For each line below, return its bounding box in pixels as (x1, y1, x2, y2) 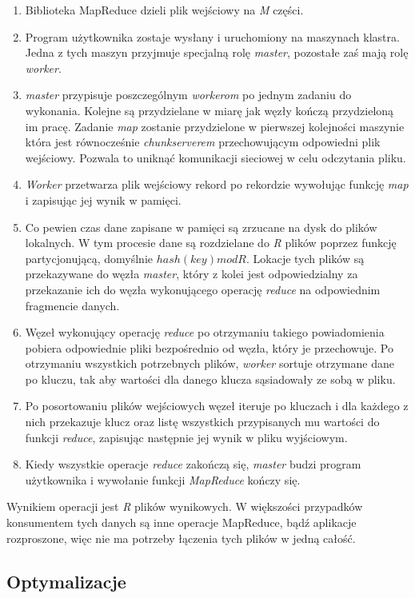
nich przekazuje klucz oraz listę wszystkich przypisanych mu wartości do (25, 413, 380, 430)
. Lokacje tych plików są (245, 249, 365, 266)
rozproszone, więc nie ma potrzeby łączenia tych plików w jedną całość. (6, 529, 356, 546)
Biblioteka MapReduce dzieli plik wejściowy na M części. (25, 2, 304, 18)
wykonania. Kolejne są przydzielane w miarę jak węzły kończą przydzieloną (25, 102, 394, 118)
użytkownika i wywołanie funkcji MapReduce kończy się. (25, 471, 301, 488)
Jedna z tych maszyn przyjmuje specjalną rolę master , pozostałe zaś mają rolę (25, 44, 409, 61)
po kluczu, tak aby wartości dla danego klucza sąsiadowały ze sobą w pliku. (25, 370, 396, 387)
